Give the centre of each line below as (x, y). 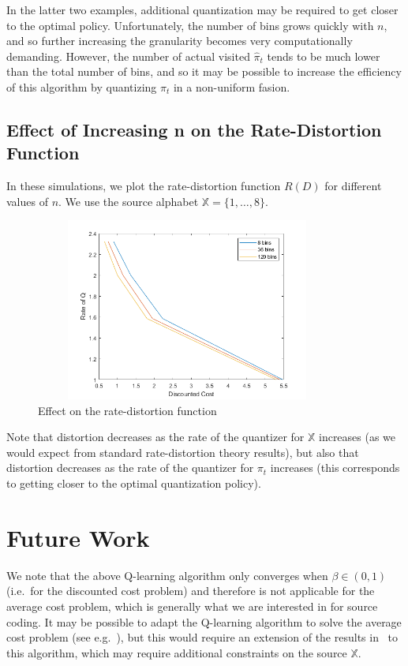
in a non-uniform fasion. (232, 86)
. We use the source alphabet (129, 201)
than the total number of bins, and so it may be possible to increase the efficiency (204, 71)
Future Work (78, 537)
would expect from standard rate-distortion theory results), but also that (183, 452)
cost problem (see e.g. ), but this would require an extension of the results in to (202, 637)
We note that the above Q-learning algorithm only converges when (167, 575)
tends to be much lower (324, 56)
